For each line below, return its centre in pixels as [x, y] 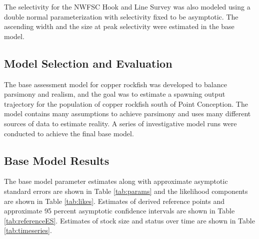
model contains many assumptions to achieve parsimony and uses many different [127, 113]
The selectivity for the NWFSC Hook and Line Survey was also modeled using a [127, 7]
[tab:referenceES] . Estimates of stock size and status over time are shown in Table [129, 220]
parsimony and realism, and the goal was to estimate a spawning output [115, 94]
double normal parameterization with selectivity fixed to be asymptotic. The [121, 16]
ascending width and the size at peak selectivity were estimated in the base [119, 26]
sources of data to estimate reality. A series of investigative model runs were [120, 123]
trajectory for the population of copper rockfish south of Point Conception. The [126, 103]
